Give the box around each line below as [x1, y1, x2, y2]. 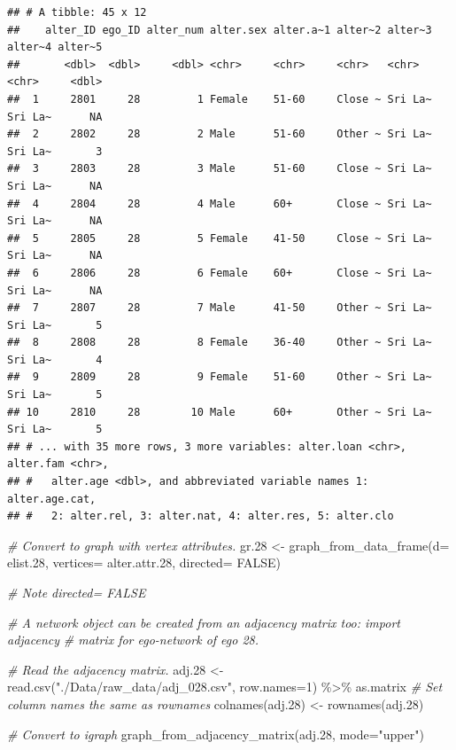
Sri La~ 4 [7, 353, 103, 366]
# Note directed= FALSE [7, 583, 146, 601]
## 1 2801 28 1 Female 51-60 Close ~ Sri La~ [7, 92, 432, 105]
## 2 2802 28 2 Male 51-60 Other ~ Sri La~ [7, 128, 432, 141]
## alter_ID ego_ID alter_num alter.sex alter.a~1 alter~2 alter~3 [7, 23, 432, 36]
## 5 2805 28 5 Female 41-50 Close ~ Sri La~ [7, 231, 432, 245]
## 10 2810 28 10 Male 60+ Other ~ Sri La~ [7, 405, 432, 418]
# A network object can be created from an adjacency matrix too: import [7, 613, 400, 631]
